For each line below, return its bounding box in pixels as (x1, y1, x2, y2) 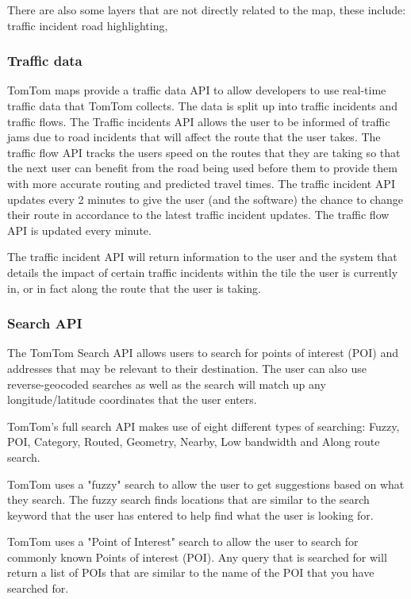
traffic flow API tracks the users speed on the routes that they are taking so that (7, 144, 401, 160)
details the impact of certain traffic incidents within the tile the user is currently (7, 263, 398, 280)
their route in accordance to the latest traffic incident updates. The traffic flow (7, 206, 390, 223)
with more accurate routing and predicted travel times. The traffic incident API (7, 175, 395, 191)
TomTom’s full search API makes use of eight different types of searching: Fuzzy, (7, 417, 400, 434)
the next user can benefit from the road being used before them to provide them (7, 159, 398, 176)
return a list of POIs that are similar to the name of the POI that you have (7, 564, 375, 581)
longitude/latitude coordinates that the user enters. (7, 391, 257, 408)
